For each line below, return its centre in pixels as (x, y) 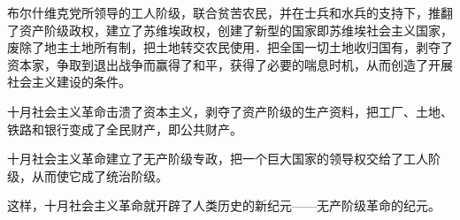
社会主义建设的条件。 (69, 82)
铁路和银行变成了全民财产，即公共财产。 (125, 129)
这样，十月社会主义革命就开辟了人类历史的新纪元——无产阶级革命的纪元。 (224, 205)
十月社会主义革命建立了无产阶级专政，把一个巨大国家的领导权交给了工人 (218, 159)
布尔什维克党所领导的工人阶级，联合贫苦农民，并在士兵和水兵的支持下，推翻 (230, 12)
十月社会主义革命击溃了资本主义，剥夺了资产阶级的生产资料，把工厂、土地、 (230, 111)
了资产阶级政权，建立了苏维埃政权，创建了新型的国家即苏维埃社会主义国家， (230, 30)
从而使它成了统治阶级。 (100, 175)
